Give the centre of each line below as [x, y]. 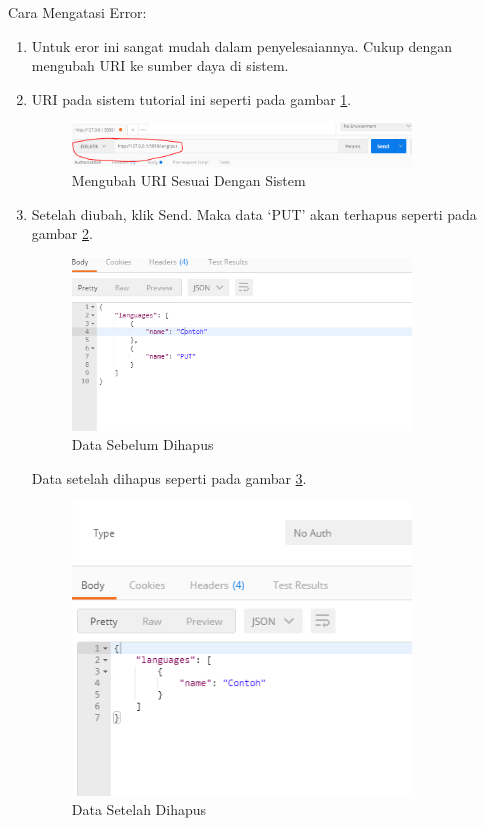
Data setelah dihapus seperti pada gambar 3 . [169, 477]
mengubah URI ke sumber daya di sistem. [160, 65]
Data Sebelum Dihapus [142, 444]
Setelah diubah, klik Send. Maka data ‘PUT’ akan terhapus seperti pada [254, 213]
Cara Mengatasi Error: [77, 12]
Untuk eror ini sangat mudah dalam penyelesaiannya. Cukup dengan [242, 45]
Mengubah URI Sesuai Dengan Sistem [188, 180]
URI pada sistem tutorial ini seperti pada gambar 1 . [191, 98]
